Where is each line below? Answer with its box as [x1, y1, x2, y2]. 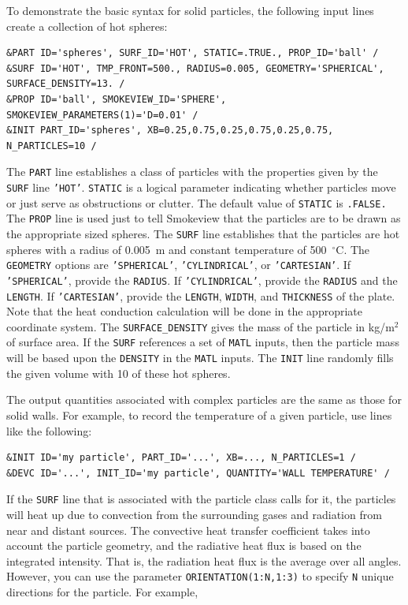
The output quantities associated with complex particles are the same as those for [6, 391, 402, 408]
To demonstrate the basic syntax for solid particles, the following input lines [6, 2, 374, 18]
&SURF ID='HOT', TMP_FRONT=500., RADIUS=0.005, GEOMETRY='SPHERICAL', [6, 62, 384, 74]
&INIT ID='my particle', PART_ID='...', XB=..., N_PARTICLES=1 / [6, 452, 356, 464]
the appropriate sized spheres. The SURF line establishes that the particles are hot [6, 225, 400, 241]
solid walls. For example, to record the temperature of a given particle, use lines [6, 406, 392, 423]
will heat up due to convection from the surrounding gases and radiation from [6, 506, 382, 522]
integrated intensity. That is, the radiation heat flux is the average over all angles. [6, 552, 402, 569]
